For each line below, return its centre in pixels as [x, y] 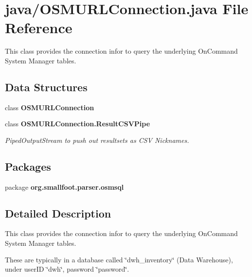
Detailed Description [58, 213]
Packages [28, 166]
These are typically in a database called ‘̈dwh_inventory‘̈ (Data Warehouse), [119, 259]
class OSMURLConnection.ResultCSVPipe [78, 124]
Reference [39, 28]
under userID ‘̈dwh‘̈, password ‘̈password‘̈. [67, 269]
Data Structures [46, 87]
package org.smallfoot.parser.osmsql [64, 187]
